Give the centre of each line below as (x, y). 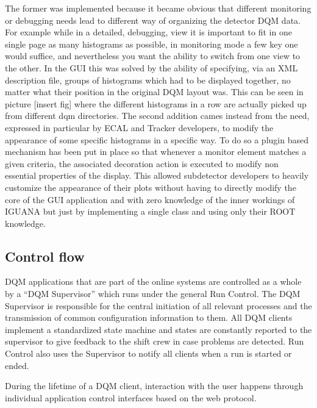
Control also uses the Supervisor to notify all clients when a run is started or (148, 353)
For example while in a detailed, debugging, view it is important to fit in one (148, 32)
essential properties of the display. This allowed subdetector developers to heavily (157, 175)
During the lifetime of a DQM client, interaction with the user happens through (154, 386)
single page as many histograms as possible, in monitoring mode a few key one (151, 44)
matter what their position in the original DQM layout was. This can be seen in (154, 92)
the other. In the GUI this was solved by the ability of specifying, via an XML (151, 67)
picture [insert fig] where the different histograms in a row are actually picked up (156, 103)
